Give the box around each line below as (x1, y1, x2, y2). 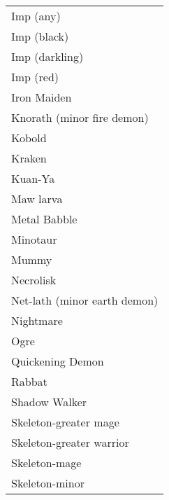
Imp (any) (11, 8, 61, 24)
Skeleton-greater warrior (11, 434, 129, 450)
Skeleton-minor (11, 475, 84, 491)
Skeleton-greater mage (11, 414, 119, 430)
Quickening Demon (11, 353, 104, 369)
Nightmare (11, 312, 63, 328)
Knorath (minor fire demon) (11, 109, 149, 125)
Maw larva (11, 190, 63, 207)
